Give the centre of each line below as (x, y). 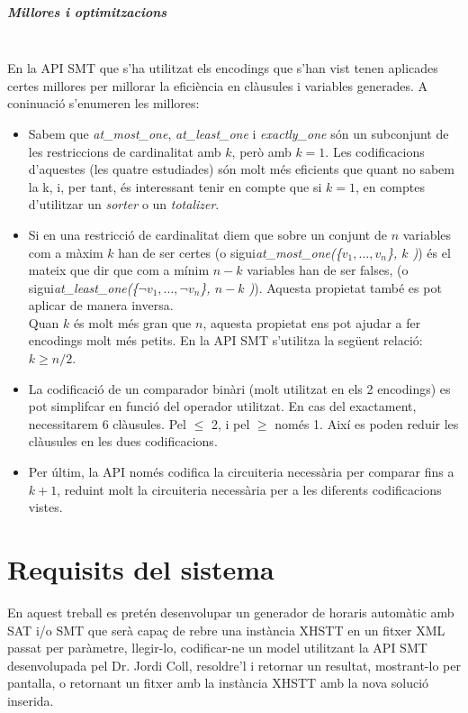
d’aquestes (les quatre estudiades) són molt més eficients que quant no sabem (241, 169)
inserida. (31, 700)
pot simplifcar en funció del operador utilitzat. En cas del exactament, (222, 406)
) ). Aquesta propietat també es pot (345, 287)
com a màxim (66, 252)
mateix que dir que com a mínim (119, 270)
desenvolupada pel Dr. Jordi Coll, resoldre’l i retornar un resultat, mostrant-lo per (234, 665)
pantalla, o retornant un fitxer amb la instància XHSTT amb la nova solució (218, 683)
